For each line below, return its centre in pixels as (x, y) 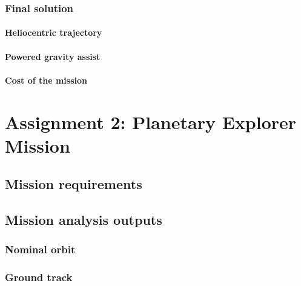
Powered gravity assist (53, 56)
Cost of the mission (46, 80)
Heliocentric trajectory (54, 32)
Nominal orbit (40, 249)
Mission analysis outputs (84, 220)
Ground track (39, 277)
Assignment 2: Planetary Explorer (151, 121)
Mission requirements (74, 184)
